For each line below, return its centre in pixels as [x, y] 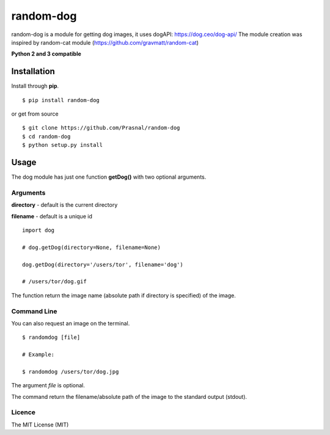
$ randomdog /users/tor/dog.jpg [71, 371]
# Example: [38, 355]
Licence [24, 412]
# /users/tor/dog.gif [54, 282]
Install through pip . [35, 86]
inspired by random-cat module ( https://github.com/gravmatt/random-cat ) [105, 42]
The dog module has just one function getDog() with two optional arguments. [109, 177]
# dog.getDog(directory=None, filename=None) [92, 247]
